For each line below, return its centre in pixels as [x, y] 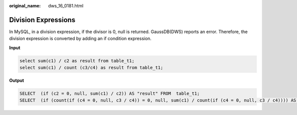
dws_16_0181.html [66, 6]
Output [17, 80]
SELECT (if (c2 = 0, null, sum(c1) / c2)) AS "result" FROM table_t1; [110, 94]
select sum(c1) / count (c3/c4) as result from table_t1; [91, 68]
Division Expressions [42, 20]
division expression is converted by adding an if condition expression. [80, 38]
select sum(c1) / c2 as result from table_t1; [77, 61]
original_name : [25, 6]
